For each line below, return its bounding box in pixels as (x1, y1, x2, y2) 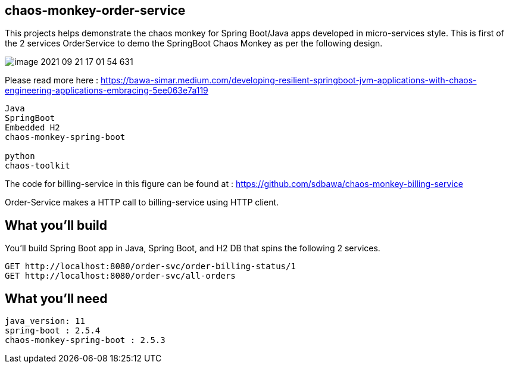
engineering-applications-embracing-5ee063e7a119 (5, 85, 208, 96)
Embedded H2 (5, 123, 60, 133)
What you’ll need (5, 291, 108, 306)
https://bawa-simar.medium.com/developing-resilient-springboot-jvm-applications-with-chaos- (101, 75, 477, 86)
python (5, 151, 35, 161)
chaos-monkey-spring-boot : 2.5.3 (5, 335, 165, 345)
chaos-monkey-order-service (5, 3, 186, 18)
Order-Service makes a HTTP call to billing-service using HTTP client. (5, 197, 279, 208)
